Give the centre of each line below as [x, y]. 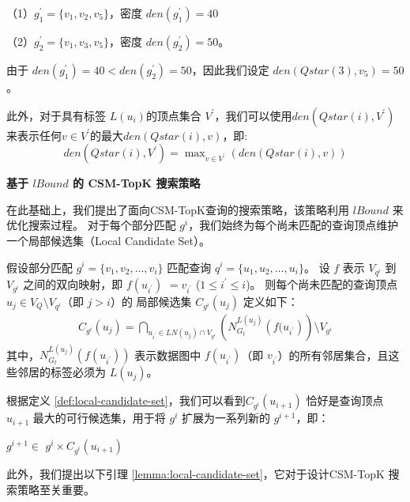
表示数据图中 [168, 355]
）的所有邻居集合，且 [333, 355]
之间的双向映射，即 [73, 283]
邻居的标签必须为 [61, 372]
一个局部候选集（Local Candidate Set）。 [109, 240]
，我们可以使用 [253, 115]
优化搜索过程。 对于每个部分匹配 [91, 225]
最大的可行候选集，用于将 [99, 418]
